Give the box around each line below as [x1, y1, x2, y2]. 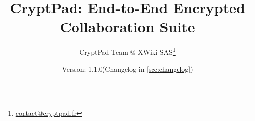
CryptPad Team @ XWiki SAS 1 [79, 46, 176, 57]
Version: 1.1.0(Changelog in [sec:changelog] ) [62, 63, 193, 73]
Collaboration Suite [60, 17, 195, 37]
